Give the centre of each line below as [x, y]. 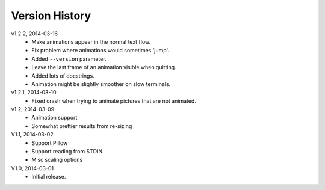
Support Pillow [50, 143]
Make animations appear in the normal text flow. [91, 41]
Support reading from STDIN [67, 152]
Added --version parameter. [69, 59]
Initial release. [49, 177]
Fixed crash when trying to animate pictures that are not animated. [114, 101]
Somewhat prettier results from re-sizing [82, 126]
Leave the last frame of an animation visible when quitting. [104, 67]
